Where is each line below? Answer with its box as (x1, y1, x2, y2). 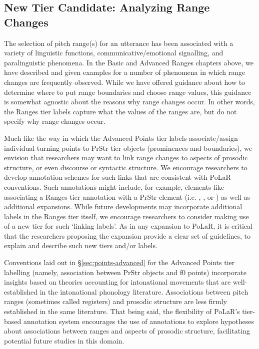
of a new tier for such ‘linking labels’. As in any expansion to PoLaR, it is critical (4, 221, 252, 231)
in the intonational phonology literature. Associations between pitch (39, 286, 248, 297)
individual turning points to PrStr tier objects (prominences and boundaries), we (4, 142, 252, 153)
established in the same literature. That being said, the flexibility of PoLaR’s (4, 306, 240, 317)
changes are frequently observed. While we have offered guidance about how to (4, 76, 245, 87)
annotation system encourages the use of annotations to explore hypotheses (23, 316, 254, 326)
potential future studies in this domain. (4, 335, 124, 346)
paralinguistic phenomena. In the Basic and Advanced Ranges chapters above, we (4, 57, 253, 67)
